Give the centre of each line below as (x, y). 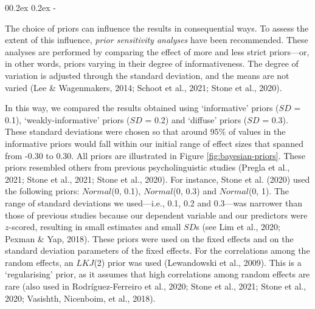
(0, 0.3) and (195, 191)
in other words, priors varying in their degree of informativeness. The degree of (152, 63)
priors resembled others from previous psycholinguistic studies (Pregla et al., (147, 167)
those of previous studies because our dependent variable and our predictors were (156, 215)
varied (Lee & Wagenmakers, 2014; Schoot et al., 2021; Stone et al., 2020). (144, 87)
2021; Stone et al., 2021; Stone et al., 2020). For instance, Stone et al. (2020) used (157, 179)
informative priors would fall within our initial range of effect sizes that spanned (154, 143)
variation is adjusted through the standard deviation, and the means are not (147, 75)
